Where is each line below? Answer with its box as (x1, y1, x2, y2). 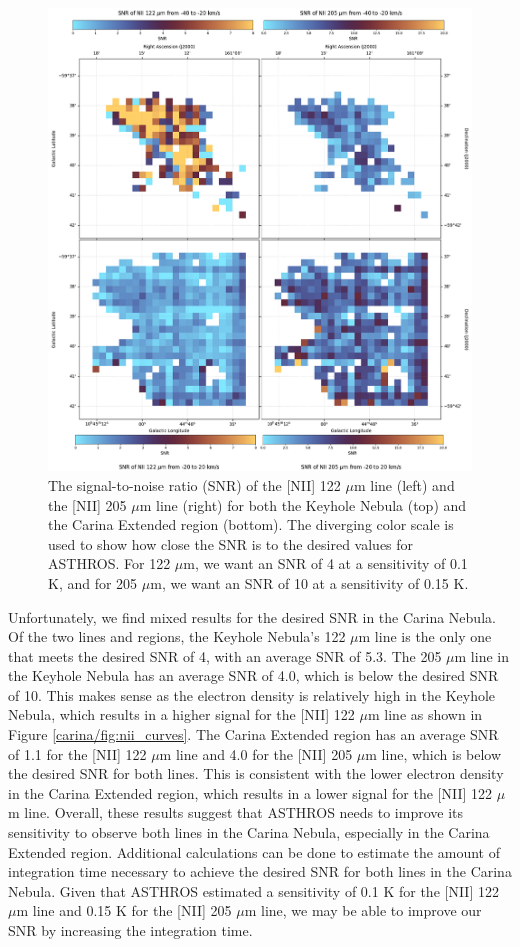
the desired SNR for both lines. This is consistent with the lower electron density (8, 763, 504, 784)
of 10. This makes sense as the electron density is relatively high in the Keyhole (8, 684, 496, 705)
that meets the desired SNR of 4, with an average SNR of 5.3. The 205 (8, 645, 442, 666)
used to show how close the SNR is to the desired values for (48, 533, 414, 554)
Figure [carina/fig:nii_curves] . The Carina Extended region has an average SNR (8, 724, 499, 745)
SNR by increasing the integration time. (8, 920, 253, 941)
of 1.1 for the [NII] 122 (8, 743, 147, 764)
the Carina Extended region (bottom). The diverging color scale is (48, 514, 454, 535)
